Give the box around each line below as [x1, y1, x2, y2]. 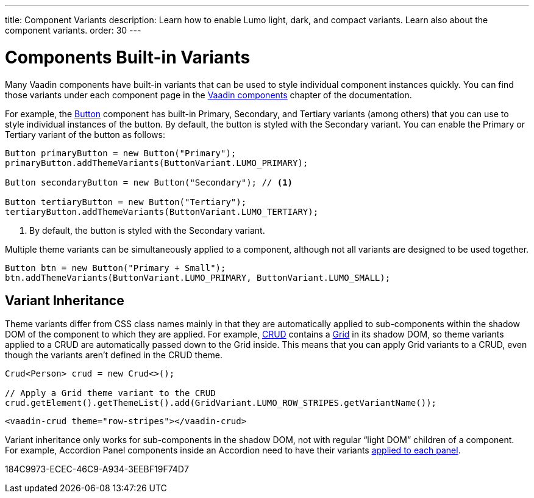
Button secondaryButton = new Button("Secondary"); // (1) [5, 177, 293, 187]
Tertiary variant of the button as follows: [5, 129, 165, 140]
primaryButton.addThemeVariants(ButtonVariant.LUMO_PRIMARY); [5, 157, 308, 168]
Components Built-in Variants [5, 46, 251, 68]
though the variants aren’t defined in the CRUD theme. [5, 350, 223, 361]
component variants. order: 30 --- [5, 25, 141, 35]
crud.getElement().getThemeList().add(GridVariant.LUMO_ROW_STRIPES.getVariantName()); [5, 398, 437, 408]
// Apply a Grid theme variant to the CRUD [5, 388, 216, 399]
